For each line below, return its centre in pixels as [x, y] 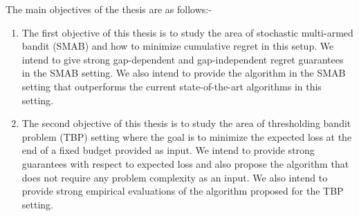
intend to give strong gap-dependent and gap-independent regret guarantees [183, 59]
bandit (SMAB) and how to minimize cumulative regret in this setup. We [178, 46]
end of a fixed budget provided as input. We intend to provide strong [168, 150]
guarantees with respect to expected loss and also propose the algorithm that [185, 163]
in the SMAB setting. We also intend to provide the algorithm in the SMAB [184, 73]
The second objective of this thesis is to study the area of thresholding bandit [186, 123]
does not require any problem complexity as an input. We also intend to [175, 177]
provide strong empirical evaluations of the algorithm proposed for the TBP [183, 191]
